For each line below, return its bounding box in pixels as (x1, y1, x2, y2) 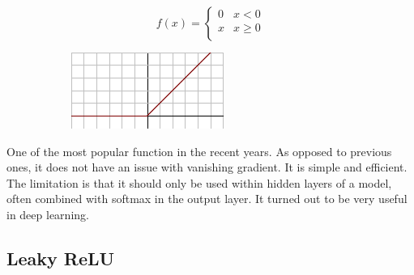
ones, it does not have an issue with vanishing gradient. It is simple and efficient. (6, 159, 408, 176)
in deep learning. (6, 205, 89, 222)
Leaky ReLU (6, 245, 115, 270)
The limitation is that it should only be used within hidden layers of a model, (6, 174, 392, 191)
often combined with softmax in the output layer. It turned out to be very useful (6, 190, 408, 207)
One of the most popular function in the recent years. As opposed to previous (6, 142, 392, 159)
